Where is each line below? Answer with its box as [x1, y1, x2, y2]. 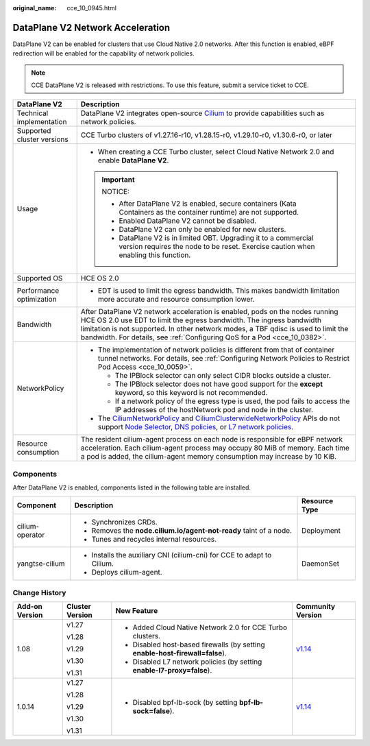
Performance [16, 286, 60, 296]
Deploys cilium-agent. [91, 567, 162, 577]
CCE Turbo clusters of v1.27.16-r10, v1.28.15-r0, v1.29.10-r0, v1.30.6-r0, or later [80, 130, 332, 140]
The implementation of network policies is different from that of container [97, 345, 335, 354]
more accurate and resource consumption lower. [97, 295, 255, 304]
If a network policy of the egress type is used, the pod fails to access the [114, 396, 350, 406]
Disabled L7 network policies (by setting [132, 657, 262, 666]
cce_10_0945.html [66, 4, 116, 12]
